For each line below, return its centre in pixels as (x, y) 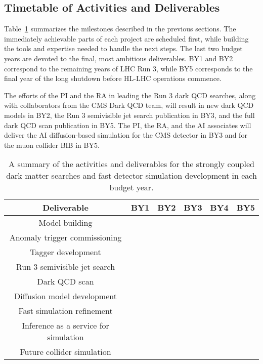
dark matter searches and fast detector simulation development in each (131, 176)
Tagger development (65, 252)
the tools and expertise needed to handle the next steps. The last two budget (123, 48)
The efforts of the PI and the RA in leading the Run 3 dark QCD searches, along (130, 95)
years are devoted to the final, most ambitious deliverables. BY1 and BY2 (119, 58)
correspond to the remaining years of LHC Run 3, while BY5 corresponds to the (128, 68)
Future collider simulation (65, 352)
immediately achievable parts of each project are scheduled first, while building (126, 38)
